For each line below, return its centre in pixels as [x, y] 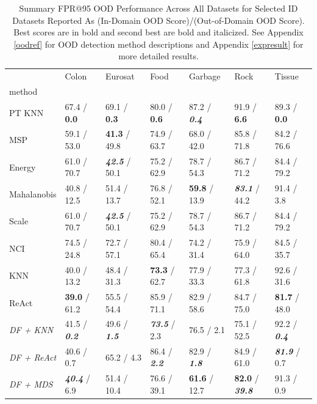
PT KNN [27, 112]
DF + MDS [31, 384]
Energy [23, 167]
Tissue [287, 76]
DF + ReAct [33, 357]
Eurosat [120, 76]
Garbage [205, 76]
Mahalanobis [33, 194]
